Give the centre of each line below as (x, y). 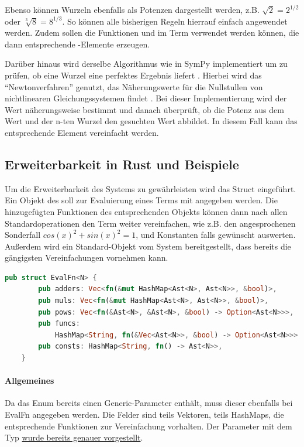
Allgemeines (30, 381)
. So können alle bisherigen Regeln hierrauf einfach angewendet (175, 21)
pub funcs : (59, 324)
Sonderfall (23, 235)
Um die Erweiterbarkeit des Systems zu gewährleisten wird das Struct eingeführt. (151, 188)
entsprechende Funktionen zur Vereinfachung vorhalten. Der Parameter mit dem (148, 426)
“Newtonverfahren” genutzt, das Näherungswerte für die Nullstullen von (134, 86)
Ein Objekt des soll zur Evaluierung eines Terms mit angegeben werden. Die (141, 200)
